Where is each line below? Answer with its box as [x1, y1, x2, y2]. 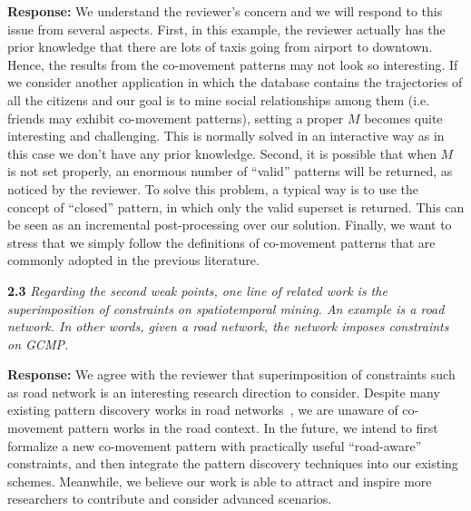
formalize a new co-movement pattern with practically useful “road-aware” [7, 436, 422, 455]
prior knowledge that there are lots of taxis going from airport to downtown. [7, 37, 433, 56]
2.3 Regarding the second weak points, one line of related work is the [7, 280, 388, 300]
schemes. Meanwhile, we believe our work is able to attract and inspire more [7, 471, 432, 490]
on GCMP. [7, 334, 69, 353]
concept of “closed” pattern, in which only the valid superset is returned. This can [7, 197, 465, 216]
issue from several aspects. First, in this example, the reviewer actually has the [7, 19, 446, 38]
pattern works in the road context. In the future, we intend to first [67, 418, 438, 437]
